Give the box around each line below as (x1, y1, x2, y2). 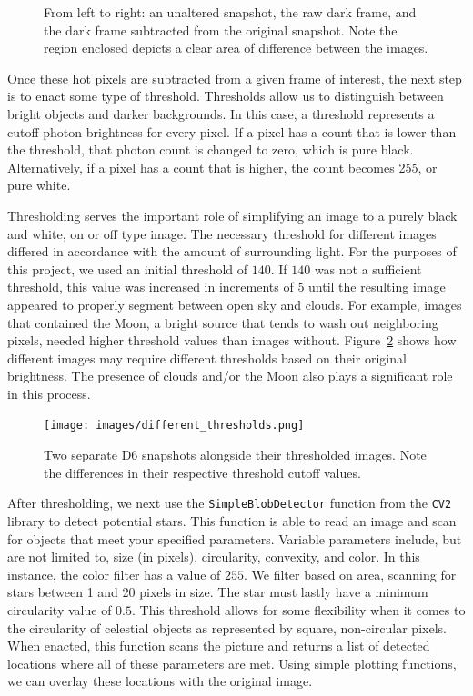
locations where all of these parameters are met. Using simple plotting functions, (7, 653, 457, 672)
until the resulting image (308, 277, 446, 296)
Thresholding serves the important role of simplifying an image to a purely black (7, 205, 458, 224)
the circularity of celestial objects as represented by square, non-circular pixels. (7, 618, 447, 637)
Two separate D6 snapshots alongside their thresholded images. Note (44, 445, 427, 464)
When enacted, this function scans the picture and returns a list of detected (7, 636, 430, 655)
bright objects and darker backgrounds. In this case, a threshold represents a (7, 104, 435, 123)
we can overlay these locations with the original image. (7, 671, 313, 691)
